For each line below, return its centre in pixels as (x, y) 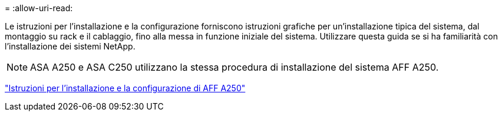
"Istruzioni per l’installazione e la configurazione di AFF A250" (125, 88)
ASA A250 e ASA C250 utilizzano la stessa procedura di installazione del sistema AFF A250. (235, 67)
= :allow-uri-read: (39, 8)
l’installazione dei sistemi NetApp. (70, 46)
